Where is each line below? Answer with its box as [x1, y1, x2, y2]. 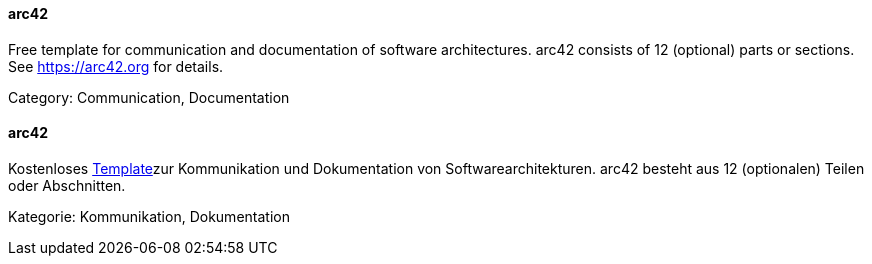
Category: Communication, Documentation [8, 88, 290, 106]
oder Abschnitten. [8, 176, 126, 194]
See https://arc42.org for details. [8, 57, 224, 75]
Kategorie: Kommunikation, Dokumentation [8, 207, 290, 225]
